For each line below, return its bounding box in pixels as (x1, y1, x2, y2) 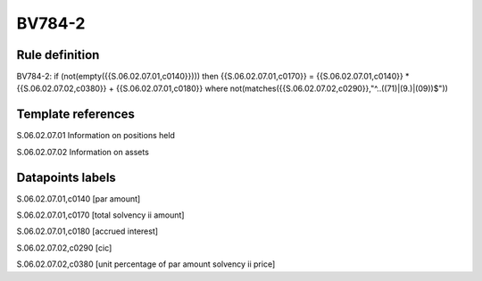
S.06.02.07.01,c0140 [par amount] (16, 193, 141, 204)
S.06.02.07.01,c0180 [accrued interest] (16, 226, 159, 236)
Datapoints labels (16, 169, 116, 185)
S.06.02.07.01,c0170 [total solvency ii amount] (16, 210, 185, 220)
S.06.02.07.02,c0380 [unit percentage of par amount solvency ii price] (16, 259, 276, 269)
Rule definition (16, 47, 100, 62)
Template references (16, 107, 136, 122)
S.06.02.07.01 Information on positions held (16, 130, 176, 141)
